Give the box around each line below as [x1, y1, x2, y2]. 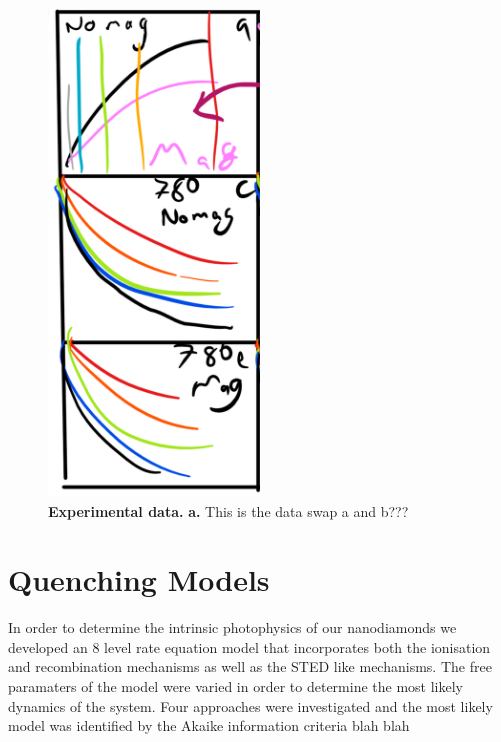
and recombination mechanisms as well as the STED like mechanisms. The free [8, 656, 492, 677]
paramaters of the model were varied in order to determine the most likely [8, 676, 463, 697]
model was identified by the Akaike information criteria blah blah [8, 715, 410, 736]
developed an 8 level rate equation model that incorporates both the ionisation [8, 636, 491, 657]
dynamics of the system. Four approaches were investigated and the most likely [8, 695, 493, 716]
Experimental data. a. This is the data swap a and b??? [48, 500, 409, 521]
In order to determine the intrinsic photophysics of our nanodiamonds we [8, 617, 457, 638]
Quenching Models [8, 559, 270, 600]
